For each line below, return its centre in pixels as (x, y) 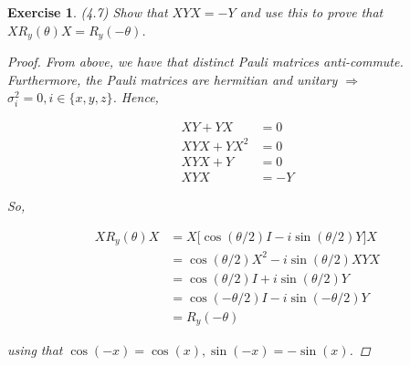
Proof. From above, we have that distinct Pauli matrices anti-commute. (205, 62)
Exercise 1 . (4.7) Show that (88, 12)
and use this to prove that (311, 12)
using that (35, 350)
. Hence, (136, 97)
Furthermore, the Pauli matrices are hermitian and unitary (173, 79)
